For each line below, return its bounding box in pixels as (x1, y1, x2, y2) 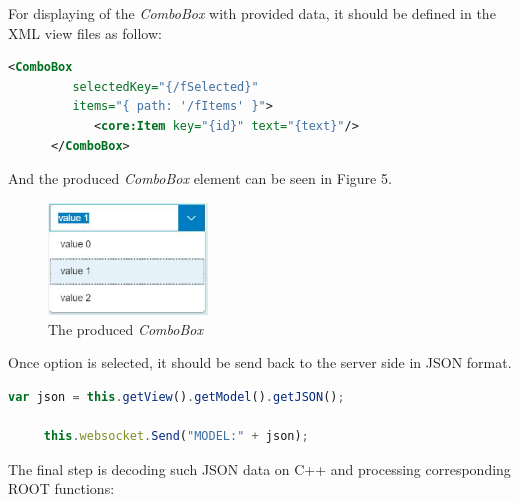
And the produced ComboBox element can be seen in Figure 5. (8, 168, 392, 189)
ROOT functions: (8, 478, 115, 499)
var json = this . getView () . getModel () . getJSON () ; (8, 390, 345, 405)
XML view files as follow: (8, 22, 162, 43)
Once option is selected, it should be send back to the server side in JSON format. (8, 352, 512, 373)
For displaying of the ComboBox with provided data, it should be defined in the (8, 3, 496, 23)
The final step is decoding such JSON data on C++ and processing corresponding (8, 458, 511, 479)
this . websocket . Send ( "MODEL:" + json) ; (43, 429, 309, 444)
